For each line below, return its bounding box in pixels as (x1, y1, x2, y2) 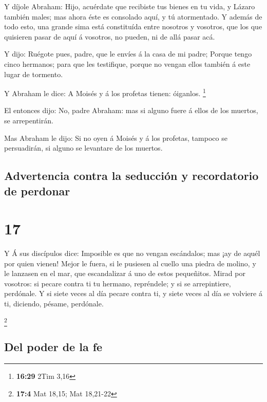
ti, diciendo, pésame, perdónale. (4, 298, 104, 309)
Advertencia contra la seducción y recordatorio (4, 168, 259, 184)
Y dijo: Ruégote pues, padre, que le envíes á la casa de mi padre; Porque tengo (4, 48, 252, 59)
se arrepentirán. (4, 115, 53, 125)
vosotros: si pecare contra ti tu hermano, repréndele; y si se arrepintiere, (4, 278, 231, 288)
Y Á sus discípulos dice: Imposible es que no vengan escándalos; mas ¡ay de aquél (4, 248, 260, 259)
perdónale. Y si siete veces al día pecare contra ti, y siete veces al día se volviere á (4, 288, 262, 299)
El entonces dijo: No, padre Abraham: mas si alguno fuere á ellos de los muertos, (4, 105, 258, 116)
